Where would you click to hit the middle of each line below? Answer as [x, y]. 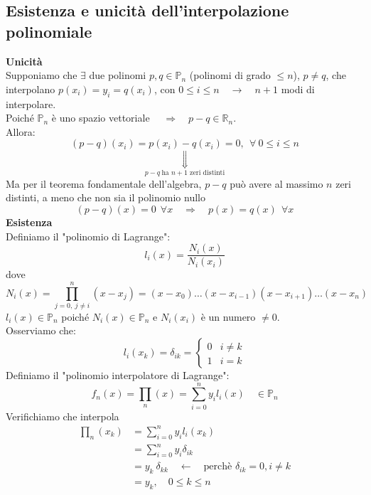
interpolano [31, 89]
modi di [298, 89]
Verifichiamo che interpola [63, 416]
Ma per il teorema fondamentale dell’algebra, [104, 183]
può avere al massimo [276, 183]
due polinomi [118, 75]
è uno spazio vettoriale [101, 118]
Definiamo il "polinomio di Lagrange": [88, 236]
